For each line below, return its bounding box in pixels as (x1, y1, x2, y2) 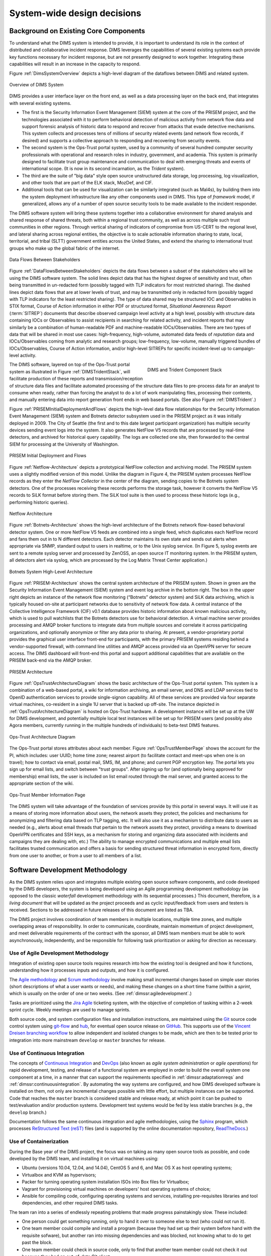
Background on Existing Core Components (9, 27, 146, 35)
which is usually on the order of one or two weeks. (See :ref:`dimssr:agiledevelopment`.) (9, 990, 192, 997)
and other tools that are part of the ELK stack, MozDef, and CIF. (22, 180, 153, 186)
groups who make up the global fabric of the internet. (9, 245, 120, 251)
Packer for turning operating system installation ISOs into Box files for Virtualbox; (22, 1179, 190, 1185)
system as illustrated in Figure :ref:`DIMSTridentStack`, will (9, 368, 130, 374)
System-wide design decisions (9, 8, 142, 19)
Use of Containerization (9, 1138, 69, 1145)
